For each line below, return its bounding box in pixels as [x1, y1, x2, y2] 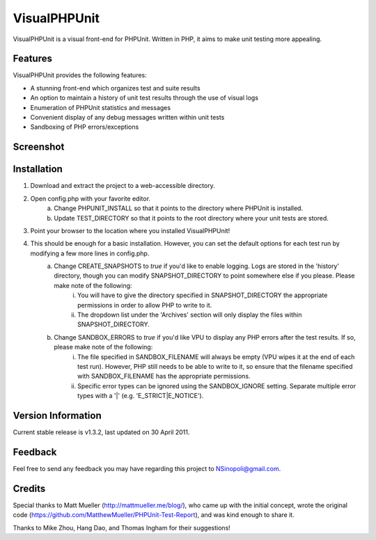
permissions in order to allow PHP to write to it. [77, 301, 212, 309]
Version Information [13, 409, 102, 421]
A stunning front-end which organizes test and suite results [30, 84, 201, 92]
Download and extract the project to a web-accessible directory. [30, 182, 215, 190]
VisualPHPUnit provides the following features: [13, 71, 148, 79]
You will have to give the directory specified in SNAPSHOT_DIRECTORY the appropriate [77, 291, 328, 299]
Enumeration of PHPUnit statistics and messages [30, 103, 171, 111]
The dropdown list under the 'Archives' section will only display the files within [77, 310, 302, 319]
